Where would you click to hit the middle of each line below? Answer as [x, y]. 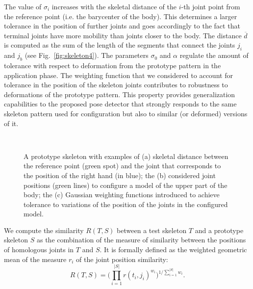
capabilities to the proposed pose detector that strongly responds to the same [120, 104]
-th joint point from [211, 6]
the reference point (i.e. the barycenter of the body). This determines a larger [121, 16]
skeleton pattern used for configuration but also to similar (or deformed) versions [126, 113]
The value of [23, 6]
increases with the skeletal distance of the [114, 6]
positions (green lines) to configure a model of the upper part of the [126, 185]
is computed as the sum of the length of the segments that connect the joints [120, 45]
